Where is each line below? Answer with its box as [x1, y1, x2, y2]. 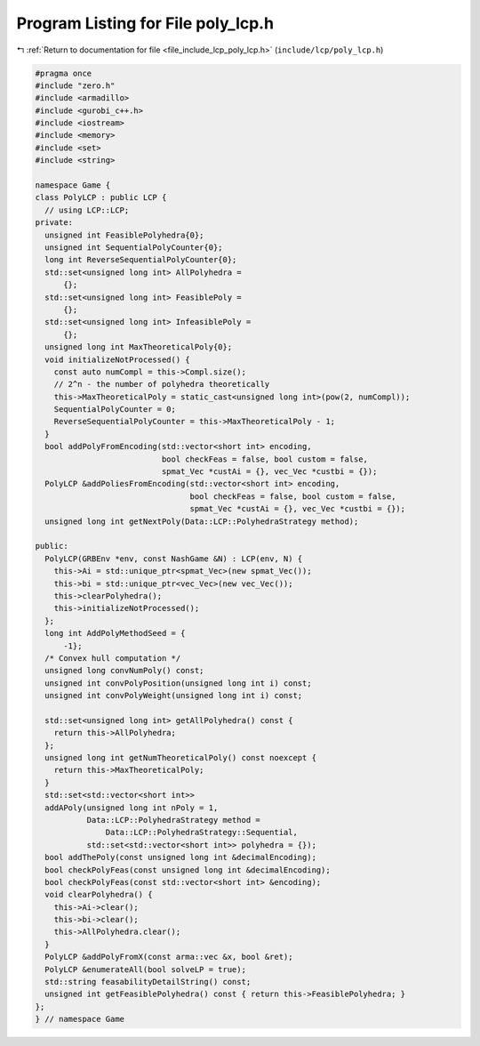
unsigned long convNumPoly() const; [44, 665, 204, 676]
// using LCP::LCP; [44, 205, 130, 215]
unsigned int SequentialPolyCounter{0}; [44, 243, 223, 253]
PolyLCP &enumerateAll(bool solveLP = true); [44, 964, 246, 974]
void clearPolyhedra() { [44, 889, 153, 900]
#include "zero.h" [35, 80, 116, 91]
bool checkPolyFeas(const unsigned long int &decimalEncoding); [44, 865, 331, 875]
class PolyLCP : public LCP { [35, 192, 167, 203]
